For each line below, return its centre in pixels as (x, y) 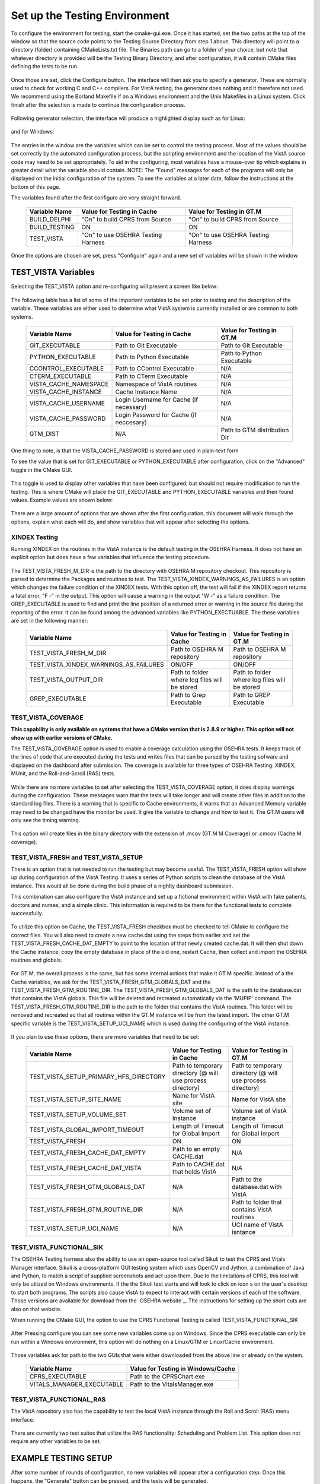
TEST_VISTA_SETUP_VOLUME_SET (78, 1115)
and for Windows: (33, 132)
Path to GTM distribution (255, 430)
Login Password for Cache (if (156, 415)
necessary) (131, 407)
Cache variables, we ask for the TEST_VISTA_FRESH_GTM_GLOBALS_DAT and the (111, 982)
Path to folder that (257, 1202)
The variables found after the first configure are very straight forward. (96, 198)
